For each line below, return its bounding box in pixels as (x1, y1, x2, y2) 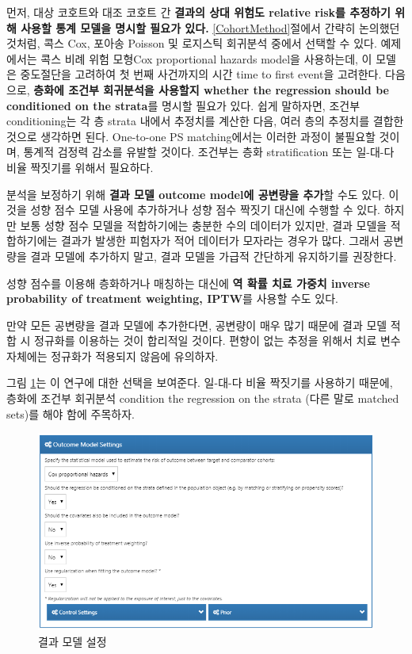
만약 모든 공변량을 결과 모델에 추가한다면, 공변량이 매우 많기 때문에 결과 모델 (6, 316, 387, 333)
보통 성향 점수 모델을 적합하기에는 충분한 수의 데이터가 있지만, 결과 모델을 (20, 216, 387, 233)
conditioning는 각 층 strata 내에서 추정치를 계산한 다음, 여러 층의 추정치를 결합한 (6, 113, 404, 129)
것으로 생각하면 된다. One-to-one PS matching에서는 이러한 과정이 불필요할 (6, 128, 376, 144)
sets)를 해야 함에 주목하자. (6, 405, 135, 422)
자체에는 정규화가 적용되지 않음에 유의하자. (6, 347, 219, 364)
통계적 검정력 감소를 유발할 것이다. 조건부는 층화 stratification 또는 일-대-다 (23, 143, 395, 160)
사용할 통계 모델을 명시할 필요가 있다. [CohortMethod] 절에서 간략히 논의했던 (21, 19, 400, 36)
